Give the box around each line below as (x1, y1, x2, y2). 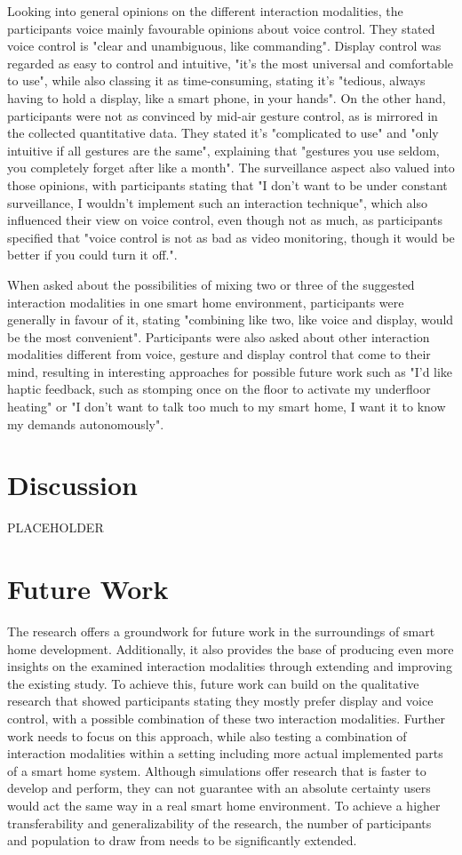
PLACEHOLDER (7, 518, 104, 537)
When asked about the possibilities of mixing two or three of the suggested (7, 275, 415, 293)
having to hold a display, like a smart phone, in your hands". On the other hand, (7, 88, 446, 107)
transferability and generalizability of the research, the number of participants (7, 813, 432, 832)
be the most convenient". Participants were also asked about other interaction (7, 327, 430, 346)
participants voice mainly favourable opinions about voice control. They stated (7, 19, 435, 37)
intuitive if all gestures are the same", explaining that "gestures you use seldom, (7, 140, 440, 159)
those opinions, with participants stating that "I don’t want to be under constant (7, 175, 448, 194)
